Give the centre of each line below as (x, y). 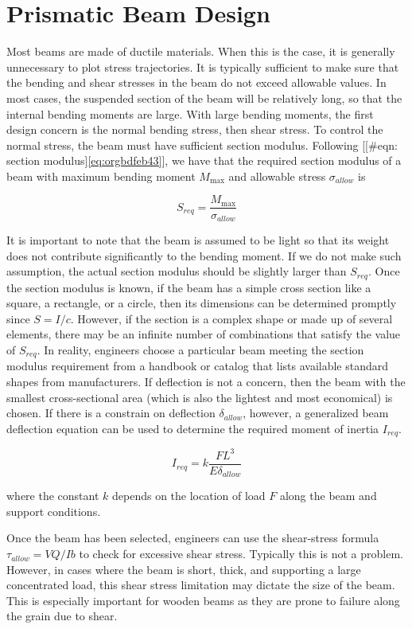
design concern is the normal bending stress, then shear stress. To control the (195, 129)
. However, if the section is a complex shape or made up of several (231, 318)
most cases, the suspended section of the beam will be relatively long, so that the (204, 98)
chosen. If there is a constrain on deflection (111, 413)
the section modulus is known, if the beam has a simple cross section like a (189, 287)
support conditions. (54, 511)
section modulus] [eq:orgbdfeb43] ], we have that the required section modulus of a (204, 160)
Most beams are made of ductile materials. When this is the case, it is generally (201, 51)
